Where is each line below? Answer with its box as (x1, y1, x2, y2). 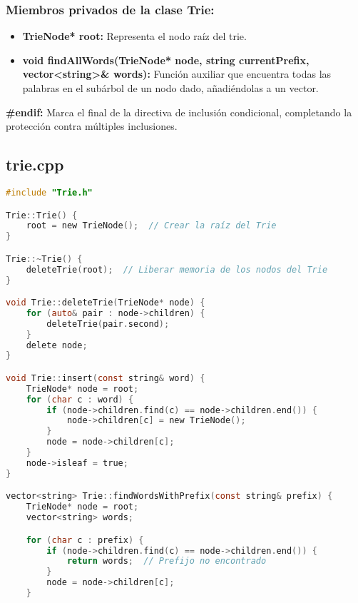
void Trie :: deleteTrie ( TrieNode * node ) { (6, 298, 205, 308)
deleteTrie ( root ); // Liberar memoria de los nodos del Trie (26, 264, 328, 275)
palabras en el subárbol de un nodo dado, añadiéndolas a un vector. (22, 81, 319, 95)
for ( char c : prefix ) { (26, 534, 144, 545)
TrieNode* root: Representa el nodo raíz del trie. (22, 29, 247, 44)
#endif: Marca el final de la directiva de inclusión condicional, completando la (6, 104, 352, 119)
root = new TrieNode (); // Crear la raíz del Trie (26, 221, 277, 231)
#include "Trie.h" (6, 187, 93, 198)
